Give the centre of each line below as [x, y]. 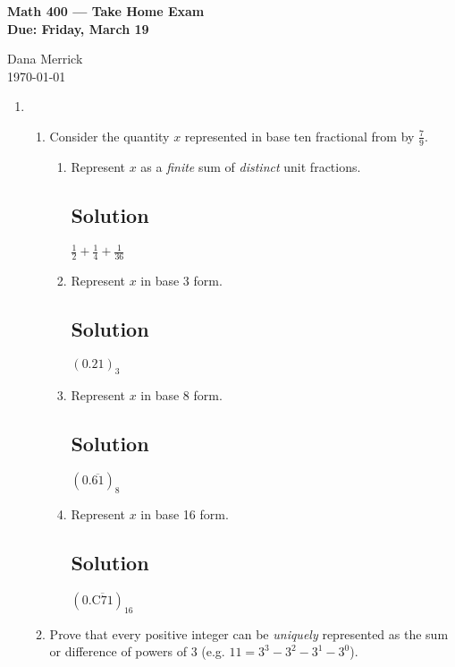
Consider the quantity [110, 136]
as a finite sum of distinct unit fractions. [251, 166]
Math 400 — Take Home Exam [106, 11]
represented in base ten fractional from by [299, 136]
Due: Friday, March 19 [78, 28]
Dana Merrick [45, 59]
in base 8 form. [181, 394]
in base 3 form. [181, 280]
